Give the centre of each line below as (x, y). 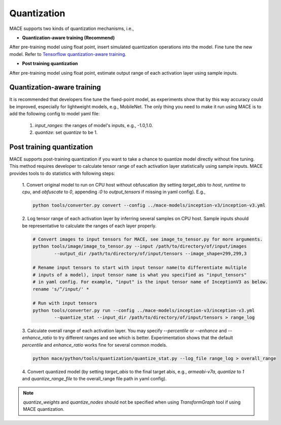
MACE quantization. (44, 409)
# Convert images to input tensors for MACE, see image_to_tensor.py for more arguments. (148, 239)
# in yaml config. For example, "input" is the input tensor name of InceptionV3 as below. (150, 282)
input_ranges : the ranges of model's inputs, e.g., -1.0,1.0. (94, 125)
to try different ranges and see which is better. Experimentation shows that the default (143, 338)
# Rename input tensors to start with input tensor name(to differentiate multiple (140, 268)
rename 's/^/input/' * (61, 289)
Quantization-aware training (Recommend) (68, 38)
